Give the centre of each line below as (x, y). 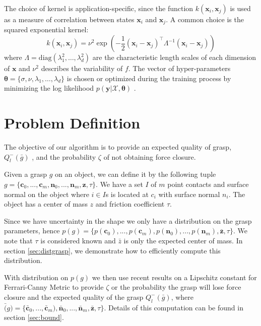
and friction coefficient (130, 204)
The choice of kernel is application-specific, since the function (99, 8)
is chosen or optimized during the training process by (149, 78)
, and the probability (64, 156)
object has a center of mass (46, 204)
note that (18, 240)
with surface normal (189, 194)
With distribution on (36, 277)
